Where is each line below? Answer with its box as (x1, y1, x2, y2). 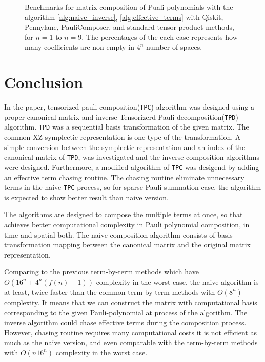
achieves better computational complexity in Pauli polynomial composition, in (4, 219, 250, 229)
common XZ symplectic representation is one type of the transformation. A (4, 132, 241, 142)
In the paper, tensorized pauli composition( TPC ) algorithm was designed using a (4, 101, 254, 112)
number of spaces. (146, 41, 202, 52)
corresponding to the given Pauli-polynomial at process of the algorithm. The (4, 307, 248, 317)
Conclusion (4, 72, 84, 93)
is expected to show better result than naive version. (4, 191, 169, 202)
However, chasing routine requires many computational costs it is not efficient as (4, 327, 257, 337)
